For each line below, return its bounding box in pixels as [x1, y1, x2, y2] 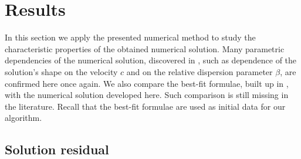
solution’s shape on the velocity [5, 65, 118, 77]
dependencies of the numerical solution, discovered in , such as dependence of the [5, 54, 297, 66]
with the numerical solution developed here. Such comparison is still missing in [5, 89, 289, 101]
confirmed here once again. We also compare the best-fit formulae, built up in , [5, 77, 289, 89]
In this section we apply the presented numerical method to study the [5, 31, 256, 43]
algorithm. [5, 111, 42, 124]
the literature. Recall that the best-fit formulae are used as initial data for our [5, 100, 286, 112]
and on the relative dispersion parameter [126, 65, 273, 77]
